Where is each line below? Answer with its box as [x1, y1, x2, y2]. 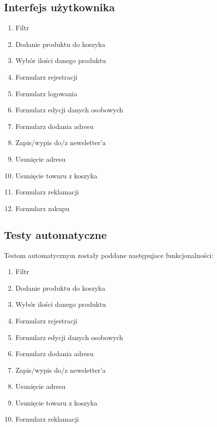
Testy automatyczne [4, 227, 107, 242]
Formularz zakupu [15, 203, 70, 213]
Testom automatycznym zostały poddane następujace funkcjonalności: [4, 250, 214, 260]
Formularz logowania [15, 88, 78, 98]
